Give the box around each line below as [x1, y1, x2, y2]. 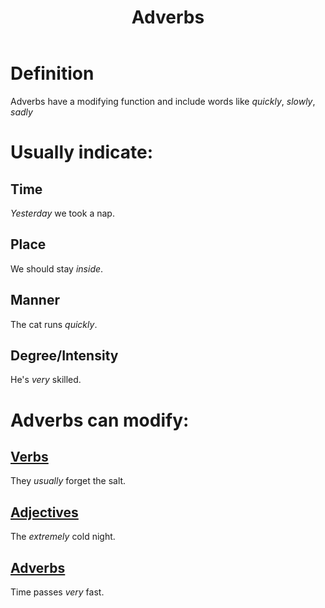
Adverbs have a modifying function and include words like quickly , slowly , [10, 95, 316, 107]
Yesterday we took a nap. [10, 207, 115, 219]
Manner [10, 292, 60, 309]
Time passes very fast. [10, 586, 105, 598]
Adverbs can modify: [10, 409, 190, 431]
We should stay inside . [10, 262, 104, 275]
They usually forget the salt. [10, 475, 127, 487]
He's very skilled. [10, 374, 82, 386]
